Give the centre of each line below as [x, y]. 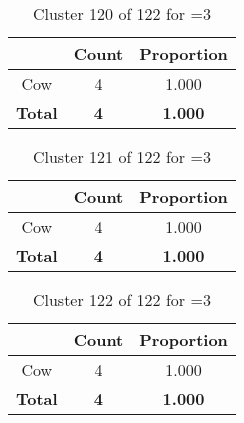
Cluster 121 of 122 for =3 [121, 156]
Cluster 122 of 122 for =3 [121, 299]
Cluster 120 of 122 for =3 [121, 13]
